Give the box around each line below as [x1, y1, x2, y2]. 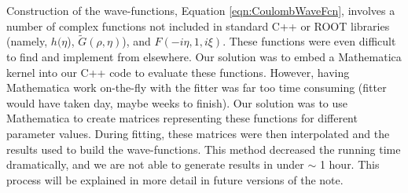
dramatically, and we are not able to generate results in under [6, 156, 304, 173]
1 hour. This [319, 156, 380, 173]
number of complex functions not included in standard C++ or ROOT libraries [6, 17, 390, 34]
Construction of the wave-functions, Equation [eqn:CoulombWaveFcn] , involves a [6, 2, 395, 18]
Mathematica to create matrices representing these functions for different [6, 110, 358, 126]
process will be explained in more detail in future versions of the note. [6, 171, 344, 188]
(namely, [6, 33, 48, 49]
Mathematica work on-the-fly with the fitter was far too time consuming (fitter [6, 79, 387, 96]
